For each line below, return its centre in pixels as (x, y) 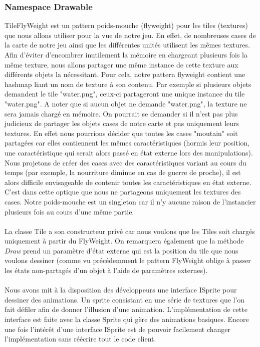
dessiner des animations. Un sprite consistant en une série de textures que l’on (125, 299)
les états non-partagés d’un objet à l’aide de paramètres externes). (106, 270)
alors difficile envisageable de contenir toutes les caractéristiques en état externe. (128, 182)
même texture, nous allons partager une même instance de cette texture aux (121, 64)
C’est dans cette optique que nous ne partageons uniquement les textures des (123, 192)
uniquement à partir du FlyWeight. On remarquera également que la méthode (124, 241)
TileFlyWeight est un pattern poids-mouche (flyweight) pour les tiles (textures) (126, 25)
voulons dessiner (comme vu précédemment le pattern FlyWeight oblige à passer (128, 260)
